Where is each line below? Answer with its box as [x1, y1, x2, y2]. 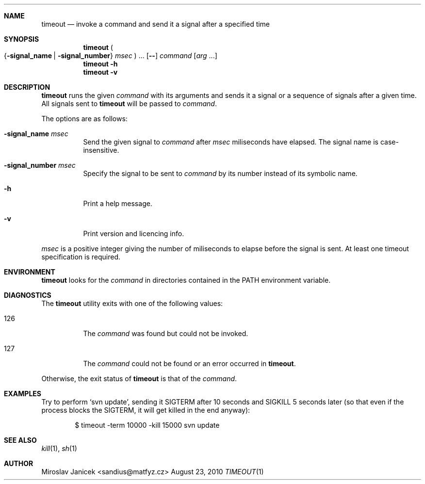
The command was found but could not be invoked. [83, 329, 248, 338]
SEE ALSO [4, 436, 37, 444]
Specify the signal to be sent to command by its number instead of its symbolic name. [83, 169, 358, 177]
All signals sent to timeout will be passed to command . [41, 99, 217, 108]
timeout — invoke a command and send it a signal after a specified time [41, 20, 270, 28]
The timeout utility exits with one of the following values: [41, 299, 223, 307]
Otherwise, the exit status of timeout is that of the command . [41, 374, 237, 383]
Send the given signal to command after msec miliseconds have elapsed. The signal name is [83, 138, 378, 146]
